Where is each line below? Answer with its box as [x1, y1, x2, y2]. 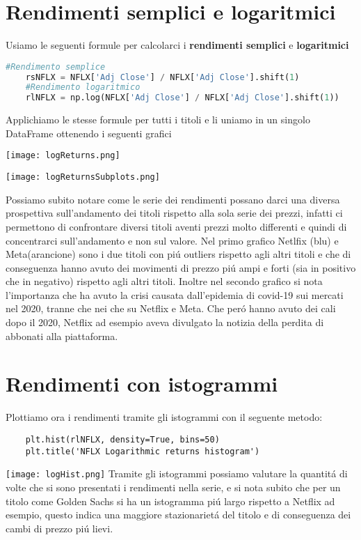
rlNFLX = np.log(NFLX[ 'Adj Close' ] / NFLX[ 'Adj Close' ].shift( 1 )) [25, 93, 339, 103]
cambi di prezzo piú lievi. [6, 520, 113, 535]
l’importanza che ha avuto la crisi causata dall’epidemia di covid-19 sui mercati [6, 287, 344, 302]
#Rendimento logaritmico [25, 82, 141, 93]
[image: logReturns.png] [6, 151, 120, 161]
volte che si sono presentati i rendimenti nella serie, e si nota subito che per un [6, 479, 341, 494]
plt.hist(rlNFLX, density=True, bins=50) [25, 434, 220, 445]
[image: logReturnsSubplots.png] [6, 172, 160, 183]
